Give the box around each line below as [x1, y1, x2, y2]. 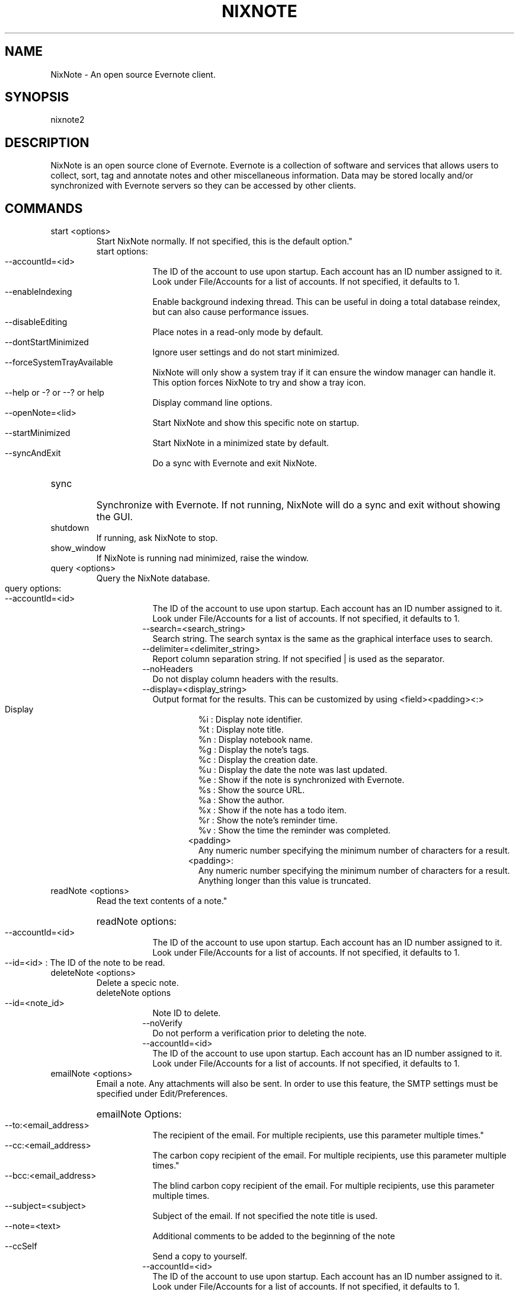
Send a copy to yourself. [152, 1251, 248, 1262]
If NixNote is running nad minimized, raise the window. [96, 553, 309, 564]
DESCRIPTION [5, 135, 89, 150]
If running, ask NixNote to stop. [96, 533, 218, 543]
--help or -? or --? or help [5, 387, 104, 398]
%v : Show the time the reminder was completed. [198, 825, 391, 836]
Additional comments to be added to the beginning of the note [152, 1231, 395, 1242]
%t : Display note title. [198, 724, 284, 735]
